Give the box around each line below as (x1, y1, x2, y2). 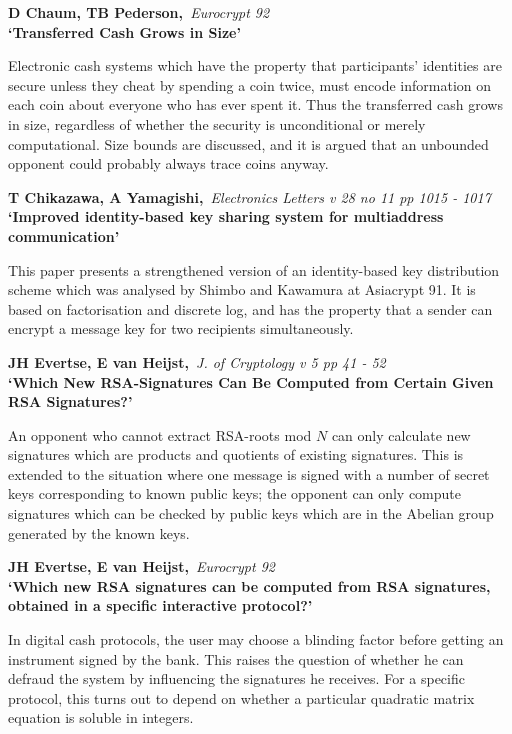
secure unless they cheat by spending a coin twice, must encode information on (8, 74, 492, 95)
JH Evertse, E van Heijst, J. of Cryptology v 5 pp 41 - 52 (8, 351, 386, 372)
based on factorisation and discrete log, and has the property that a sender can (8, 298, 493, 319)
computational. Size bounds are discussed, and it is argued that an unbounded (8, 133, 489, 154)
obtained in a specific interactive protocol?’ (8, 595, 313, 616)
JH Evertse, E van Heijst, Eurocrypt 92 (8, 556, 275, 577)
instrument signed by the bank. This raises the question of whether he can (8, 648, 464, 669)
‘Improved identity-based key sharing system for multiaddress (8, 206, 444, 227)
